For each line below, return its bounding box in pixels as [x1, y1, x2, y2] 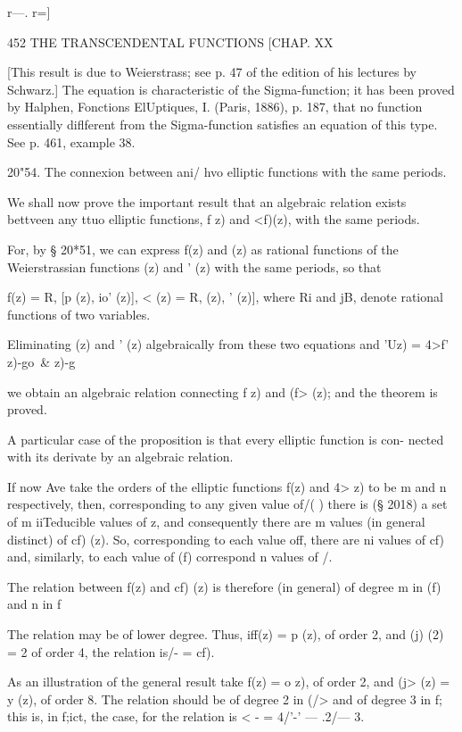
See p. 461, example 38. [7, 132, 136, 151]
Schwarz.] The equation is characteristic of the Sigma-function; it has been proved [7, 79, 455, 98]
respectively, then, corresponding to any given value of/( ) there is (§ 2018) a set [7, 495, 448, 513]
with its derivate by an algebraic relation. [7, 447, 234, 466]
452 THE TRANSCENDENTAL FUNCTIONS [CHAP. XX [7, 32, 334, 51]
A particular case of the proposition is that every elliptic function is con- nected [7, 429, 444, 448]
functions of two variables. [7, 304, 151, 323]
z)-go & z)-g [7, 352, 76, 370]
